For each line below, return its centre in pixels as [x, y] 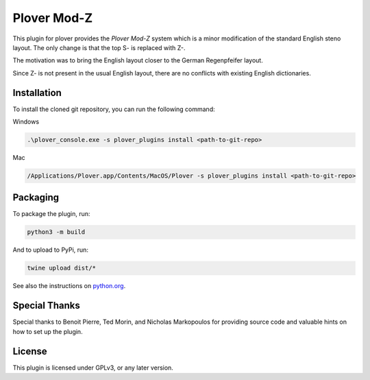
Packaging [36, 198]
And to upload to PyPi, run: [51, 250]
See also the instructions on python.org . [69, 286]
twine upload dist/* [61, 268]
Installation [37, 93]
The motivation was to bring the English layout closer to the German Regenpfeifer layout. [138, 60]
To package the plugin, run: [51, 214]
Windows [26, 122]
